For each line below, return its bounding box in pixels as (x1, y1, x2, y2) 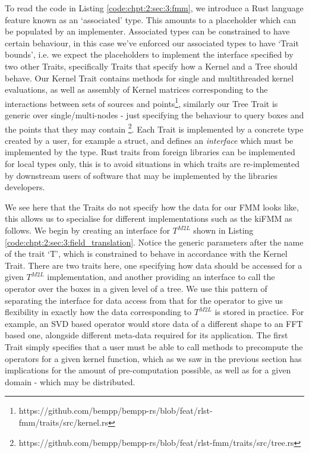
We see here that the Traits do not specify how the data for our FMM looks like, (5, 200, 299, 213)
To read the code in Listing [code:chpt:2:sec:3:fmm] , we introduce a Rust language (5, 2, 304, 14)
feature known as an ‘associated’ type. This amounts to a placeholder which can (5, 13, 297, 26)
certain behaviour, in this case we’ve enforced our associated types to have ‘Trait (5, 36, 299, 49)
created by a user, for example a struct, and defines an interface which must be (5, 134, 294, 146)
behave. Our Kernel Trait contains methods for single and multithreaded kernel (5, 71, 294, 84)
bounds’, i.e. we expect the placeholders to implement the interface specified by (5, 48, 294, 61)
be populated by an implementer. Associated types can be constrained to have (5, 25, 290, 37)
